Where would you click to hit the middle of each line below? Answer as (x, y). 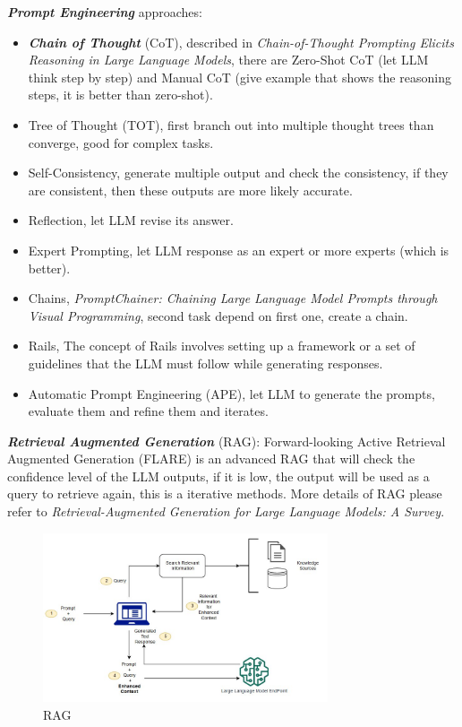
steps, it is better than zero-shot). (120, 95)
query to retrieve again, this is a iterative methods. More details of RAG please (225, 493)
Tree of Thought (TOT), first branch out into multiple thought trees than (231, 124)
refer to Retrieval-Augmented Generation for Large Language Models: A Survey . (226, 511)
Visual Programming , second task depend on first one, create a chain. (218, 315)
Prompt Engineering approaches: (105, 12)
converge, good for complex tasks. (121, 142)
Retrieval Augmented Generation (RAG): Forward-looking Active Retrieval (227, 441)
